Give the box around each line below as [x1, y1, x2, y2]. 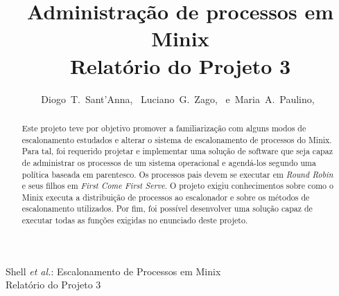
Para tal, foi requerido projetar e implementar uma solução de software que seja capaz [21, 145, 333, 157]
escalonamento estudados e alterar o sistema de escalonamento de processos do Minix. [21, 133, 332, 145]
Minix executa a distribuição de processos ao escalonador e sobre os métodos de [21, 191, 310, 203]
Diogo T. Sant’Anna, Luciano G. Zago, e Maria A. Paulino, [41, 91, 315, 106]
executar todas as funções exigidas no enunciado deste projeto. [21, 214, 248, 226]
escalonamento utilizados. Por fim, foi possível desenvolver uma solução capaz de [21, 203, 313, 214]
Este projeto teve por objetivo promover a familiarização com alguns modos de [21, 122, 306, 133]
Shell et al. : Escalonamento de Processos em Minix [6, 263, 221, 278]
